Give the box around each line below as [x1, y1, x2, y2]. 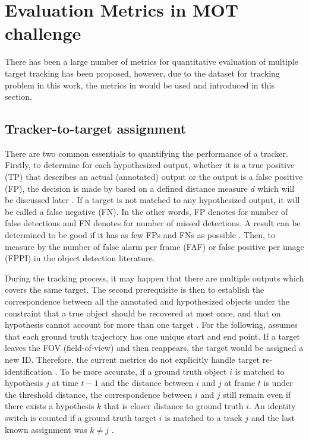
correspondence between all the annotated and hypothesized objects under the [5, 295, 290, 308]
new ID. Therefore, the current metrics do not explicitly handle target [5, 353, 260, 365]
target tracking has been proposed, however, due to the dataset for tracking [5, 67, 280, 79]
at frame [224, 376, 256, 389]
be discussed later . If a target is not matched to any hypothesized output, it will [5, 194, 300, 206]
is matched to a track [165, 411, 242, 423]
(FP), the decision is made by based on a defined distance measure [5, 182, 248, 194]
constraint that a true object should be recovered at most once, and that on [5, 306, 281, 319]
